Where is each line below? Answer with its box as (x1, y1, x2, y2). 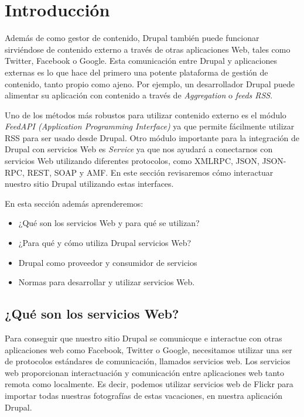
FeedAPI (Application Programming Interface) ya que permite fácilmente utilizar (5, 120, 295, 132)
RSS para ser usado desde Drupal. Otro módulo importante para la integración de (5, 131, 299, 143)
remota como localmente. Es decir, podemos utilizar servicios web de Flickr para (5, 378, 293, 390)
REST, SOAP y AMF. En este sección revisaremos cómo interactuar (27, 166, 274, 178)
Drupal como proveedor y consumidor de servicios (18, 256, 197, 268)
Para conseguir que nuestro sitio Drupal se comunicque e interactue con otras (5, 332, 282, 344)
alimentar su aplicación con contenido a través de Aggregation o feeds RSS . (5, 89, 273, 101)
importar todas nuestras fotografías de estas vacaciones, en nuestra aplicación (5, 389, 283, 401)
